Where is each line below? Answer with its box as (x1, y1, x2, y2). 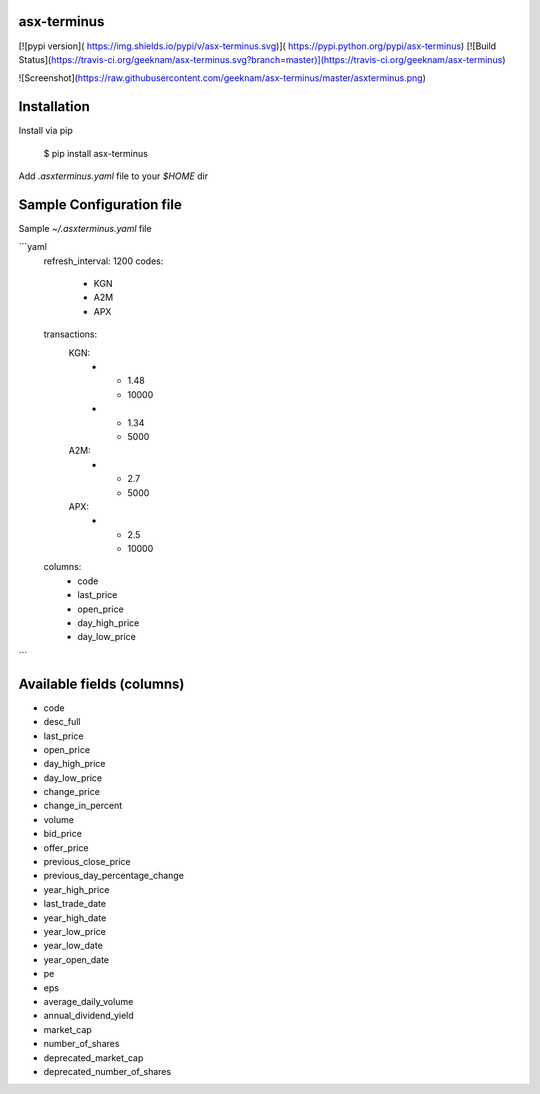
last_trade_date (43, 898, 107, 910)
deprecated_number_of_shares (43, 1065, 172, 1077)
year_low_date (43, 940, 104, 952)
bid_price (43, 828, 82, 840)
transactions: (43, 328, 98, 340)
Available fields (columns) (18, 675, 185, 692)
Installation (18, 98, 90, 115)
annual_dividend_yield (43, 1010, 134, 1022)
